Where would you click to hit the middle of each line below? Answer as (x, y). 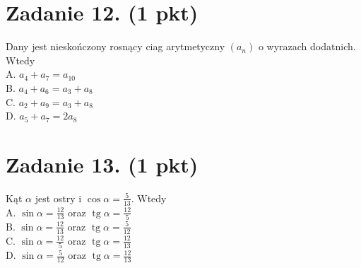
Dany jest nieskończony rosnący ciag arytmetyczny (116, 46)
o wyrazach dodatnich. (307, 46)
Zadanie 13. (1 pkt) (102, 164)
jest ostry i (58, 198)
